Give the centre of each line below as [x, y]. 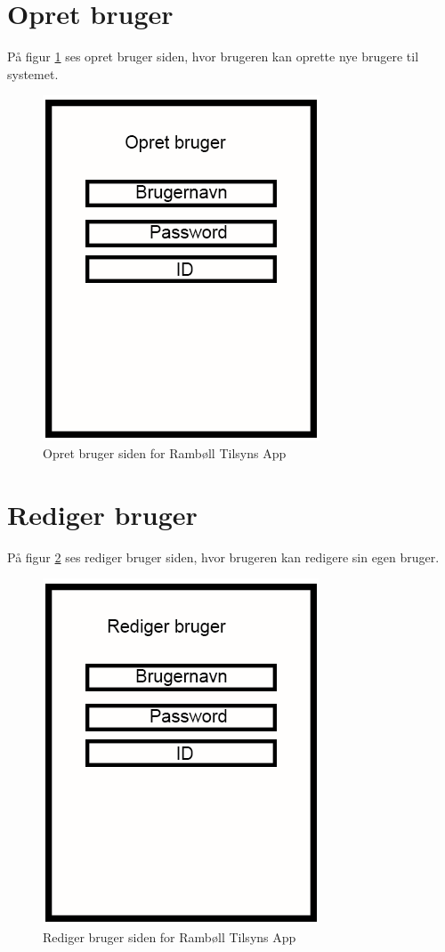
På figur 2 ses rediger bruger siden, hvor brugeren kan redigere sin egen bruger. [223, 557]
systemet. [33, 73]
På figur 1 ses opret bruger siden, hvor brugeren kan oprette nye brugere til [213, 56]
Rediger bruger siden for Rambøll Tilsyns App [170, 936]
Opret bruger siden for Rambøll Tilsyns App [165, 452]
